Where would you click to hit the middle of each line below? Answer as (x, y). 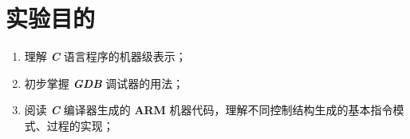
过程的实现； (80, 125)
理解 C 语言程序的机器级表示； (105, 56)
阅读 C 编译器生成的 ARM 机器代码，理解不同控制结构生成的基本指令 (209, 110)
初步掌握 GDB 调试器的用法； (104, 83)
